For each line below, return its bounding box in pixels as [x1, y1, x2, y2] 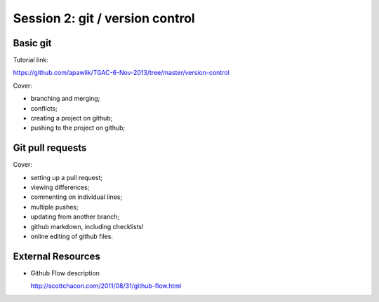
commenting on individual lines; [30, 193, 123, 201]
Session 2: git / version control [13, 11, 196, 26]
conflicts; [30, 104, 58, 112]
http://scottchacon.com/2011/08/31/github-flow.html [30, 282, 182, 290]
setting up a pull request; [30, 173, 103, 181]
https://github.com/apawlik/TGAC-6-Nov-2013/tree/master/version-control [13, 69, 230, 77]
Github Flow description [30, 268, 100, 277]
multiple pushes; [30, 203, 79, 211]
